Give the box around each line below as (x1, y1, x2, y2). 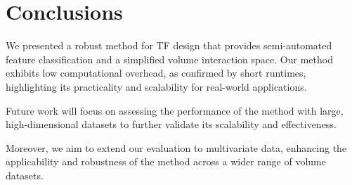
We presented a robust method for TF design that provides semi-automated (6, 38, 332, 53)
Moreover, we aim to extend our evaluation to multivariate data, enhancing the (6, 140, 347, 155)
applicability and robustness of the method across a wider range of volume (6, 154, 326, 169)
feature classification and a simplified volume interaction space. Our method (6, 51, 333, 66)
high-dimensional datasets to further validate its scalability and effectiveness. (6, 117, 337, 132)
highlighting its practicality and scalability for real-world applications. (6, 79, 307, 94)
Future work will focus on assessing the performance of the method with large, (6, 103, 344, 117)
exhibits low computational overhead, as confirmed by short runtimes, (6, 65, 306, 80)
